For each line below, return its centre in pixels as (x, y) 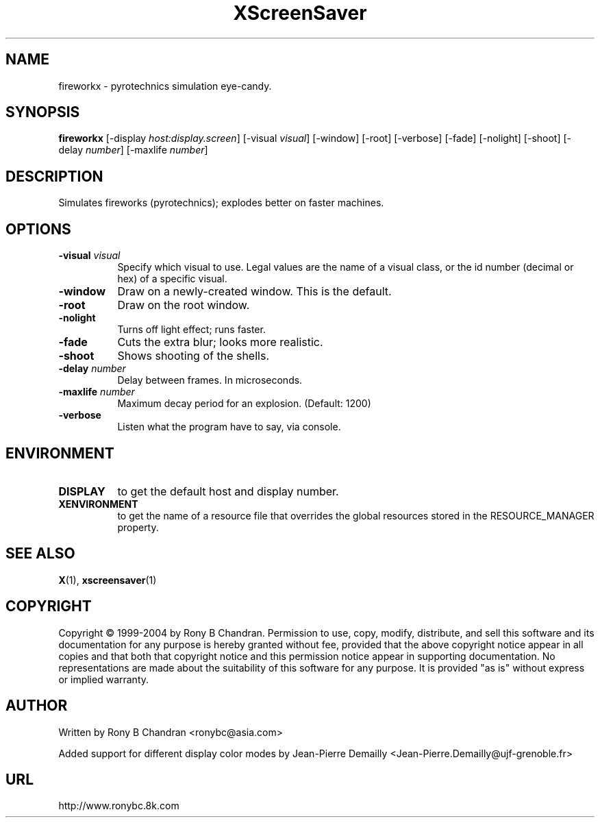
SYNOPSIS (43, 112)
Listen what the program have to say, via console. (229, 427)
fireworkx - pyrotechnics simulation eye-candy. (165, 86)
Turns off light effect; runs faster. (191, 330)
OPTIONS (38, 229)
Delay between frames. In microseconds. (210, 380)
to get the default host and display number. (228, 491)
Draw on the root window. (184, 305)
